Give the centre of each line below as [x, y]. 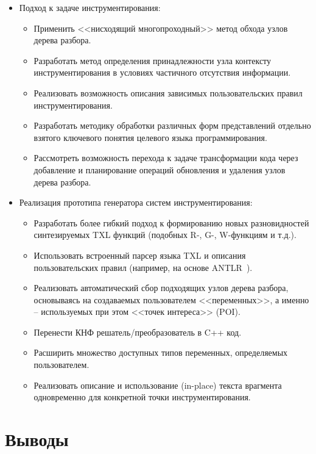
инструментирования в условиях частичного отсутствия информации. [162, 72]
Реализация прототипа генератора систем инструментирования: [136, 202]
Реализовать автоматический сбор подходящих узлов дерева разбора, [161, 288]
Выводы [37, 439]
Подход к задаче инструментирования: [90, 7]
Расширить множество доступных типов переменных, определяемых [161, 352]
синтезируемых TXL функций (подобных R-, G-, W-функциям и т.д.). [165, 235]
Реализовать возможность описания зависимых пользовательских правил [168, 92]
